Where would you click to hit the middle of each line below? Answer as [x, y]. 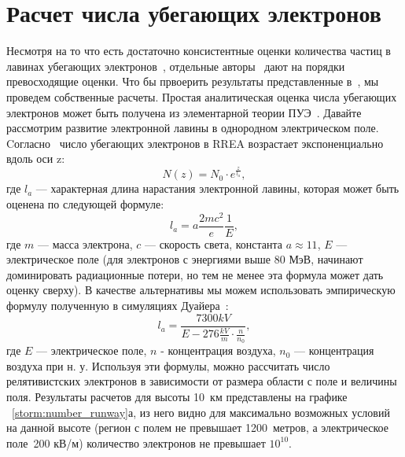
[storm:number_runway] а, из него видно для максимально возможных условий [201, 412]
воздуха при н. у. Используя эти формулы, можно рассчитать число [168, 365]
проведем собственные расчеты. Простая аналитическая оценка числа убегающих [202, 96]
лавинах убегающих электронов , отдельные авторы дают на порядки [176, 66]
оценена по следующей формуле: [85, 203]
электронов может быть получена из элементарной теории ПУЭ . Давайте [184, 112]
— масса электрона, [85, 243]
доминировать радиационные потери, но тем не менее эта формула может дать [195, 274]
